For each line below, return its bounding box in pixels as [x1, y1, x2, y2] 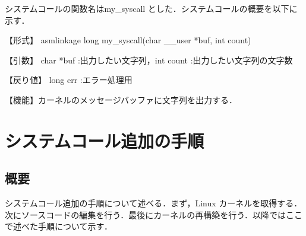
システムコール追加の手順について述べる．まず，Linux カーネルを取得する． [5, 197, 302, 209]
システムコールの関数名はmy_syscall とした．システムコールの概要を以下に [5, 2, 298, 14]
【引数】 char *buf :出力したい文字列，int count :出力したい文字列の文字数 [5, 53, 293, 66]
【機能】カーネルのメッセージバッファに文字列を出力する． [5, 93, 237, 106]
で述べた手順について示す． [5, 220, 113, 232]
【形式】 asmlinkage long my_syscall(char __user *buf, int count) [5, 34, 251, 46]
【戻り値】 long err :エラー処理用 [5, 74, 133, 86]
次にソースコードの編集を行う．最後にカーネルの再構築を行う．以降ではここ [5, 208, 303, 221]
